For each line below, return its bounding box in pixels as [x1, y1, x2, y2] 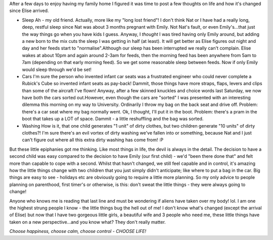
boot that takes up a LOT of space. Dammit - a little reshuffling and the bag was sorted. [22, 116, 204, 122]
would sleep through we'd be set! [22, 66, 92, 73]
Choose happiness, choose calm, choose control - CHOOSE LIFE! [9, 228, 147, 234]
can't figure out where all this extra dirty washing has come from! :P [22, 137, 164, 143]
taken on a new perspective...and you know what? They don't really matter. [9, 219, 166, 225]
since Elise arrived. [9, 8, 49, 14]
